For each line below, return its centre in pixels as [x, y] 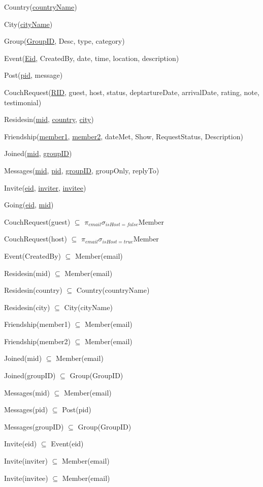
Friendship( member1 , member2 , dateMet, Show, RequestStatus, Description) [124, 136]
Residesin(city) [27, 307]
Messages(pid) [26, 409]
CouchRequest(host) [36, 239]
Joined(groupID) [30, 375]
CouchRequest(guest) [37, 221]
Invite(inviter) [26, 461]
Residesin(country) [33, 290]
